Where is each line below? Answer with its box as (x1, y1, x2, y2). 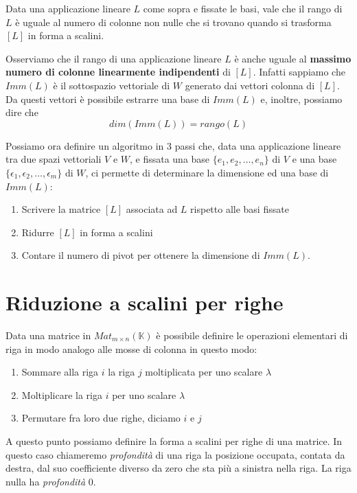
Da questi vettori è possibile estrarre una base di (5, 91, 210, 106)
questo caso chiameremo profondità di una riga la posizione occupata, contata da (5, 447, 345, 461)
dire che (5, 105, 38, 119)
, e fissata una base (129, 152, 210, 166)
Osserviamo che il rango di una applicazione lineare (5, 51, 222, 65)
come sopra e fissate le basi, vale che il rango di (143, 1, 343, 15)
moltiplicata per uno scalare (145, 365, 263, 379)
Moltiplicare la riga (21, 387, 102, 402)
